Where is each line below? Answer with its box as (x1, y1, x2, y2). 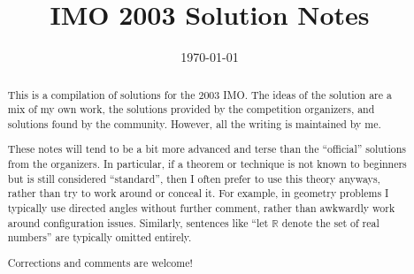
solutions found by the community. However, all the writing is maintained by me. (7, 116, 381, 131)
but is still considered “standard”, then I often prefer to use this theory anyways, (7, 171, 380, 186)
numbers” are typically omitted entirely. (7, 230, 192, 245)
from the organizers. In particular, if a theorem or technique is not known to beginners (7, 156, 407, 171)
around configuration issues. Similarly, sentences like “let (7, 215, 269, 230)
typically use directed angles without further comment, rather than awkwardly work (7, 201, 395, 215)
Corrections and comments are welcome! (7, 255, 193, 270)
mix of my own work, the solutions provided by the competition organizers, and (7, 102, 375, 117)
